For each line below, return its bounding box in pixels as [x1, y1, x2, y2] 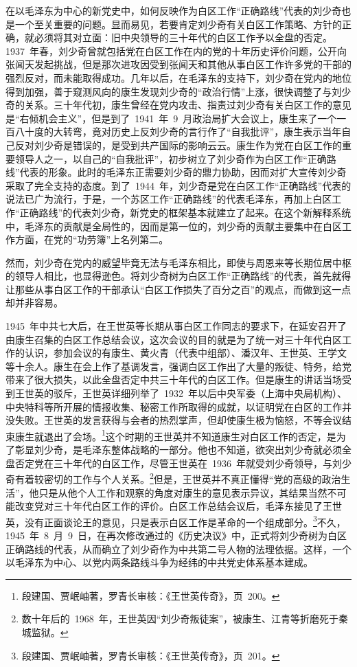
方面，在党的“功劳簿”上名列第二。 [14, 232, 169, 247]
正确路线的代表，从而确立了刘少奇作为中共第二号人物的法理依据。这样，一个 [5, 541, 352, 556]
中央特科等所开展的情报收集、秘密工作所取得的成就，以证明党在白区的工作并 [5, 399, 352, 414]
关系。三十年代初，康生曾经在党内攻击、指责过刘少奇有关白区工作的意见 [24, 98, 352, 112]
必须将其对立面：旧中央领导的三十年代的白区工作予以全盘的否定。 [34, 30, 332, 45]
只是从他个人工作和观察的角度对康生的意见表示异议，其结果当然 [38, 485, 327, 499]
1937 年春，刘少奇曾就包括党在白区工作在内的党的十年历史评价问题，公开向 [5, 43, 347, 58]
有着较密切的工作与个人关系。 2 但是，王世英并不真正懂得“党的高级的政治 [14, 470, 341, 486]
